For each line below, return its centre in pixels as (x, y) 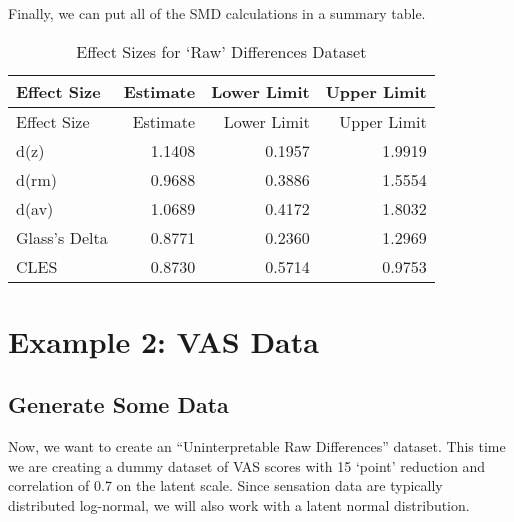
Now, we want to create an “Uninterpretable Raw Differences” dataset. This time (257, 446)
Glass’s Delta (62, 237)
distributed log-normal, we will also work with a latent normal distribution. (239, 504)
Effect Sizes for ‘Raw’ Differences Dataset (221, 51)
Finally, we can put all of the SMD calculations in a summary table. (217, 13)
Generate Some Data (118, 404)
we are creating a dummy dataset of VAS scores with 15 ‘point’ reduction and (247, 465)
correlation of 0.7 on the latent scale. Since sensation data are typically (225, 485)
